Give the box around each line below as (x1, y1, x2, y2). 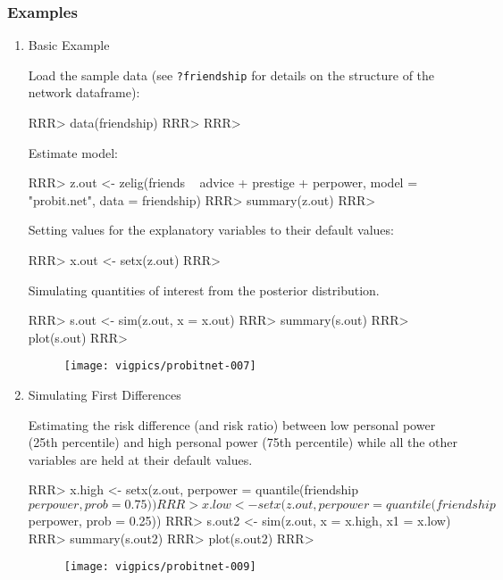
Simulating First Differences (28, 385, 181, 404)
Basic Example (28, 36, 110, 54)
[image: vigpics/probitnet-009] (63, 560, 256, 574)
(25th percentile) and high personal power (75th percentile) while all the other (28, 433, 457, 452)
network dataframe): (28, 83, 140, 102)
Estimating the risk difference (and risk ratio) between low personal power (28, 415, 436, 434)
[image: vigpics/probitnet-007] (63, 360, 256, 373)
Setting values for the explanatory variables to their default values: (28, 220, 394, 239)
